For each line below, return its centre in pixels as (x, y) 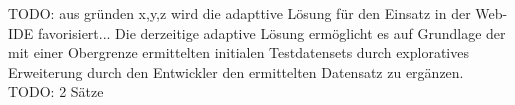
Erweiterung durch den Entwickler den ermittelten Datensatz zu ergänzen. (236, 71)
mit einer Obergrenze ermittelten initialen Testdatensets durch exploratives (238, 52)
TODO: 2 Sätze (56, 91)
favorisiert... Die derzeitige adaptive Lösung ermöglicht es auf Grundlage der (271, 32)
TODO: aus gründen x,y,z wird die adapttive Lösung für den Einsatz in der (239, 13)
